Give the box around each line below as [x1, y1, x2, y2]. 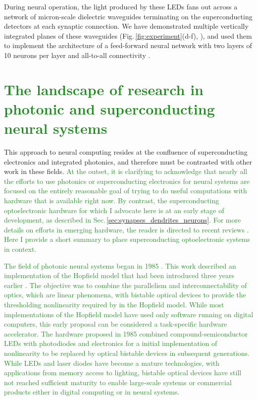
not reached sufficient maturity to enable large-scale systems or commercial [4, 377, 232, 387]
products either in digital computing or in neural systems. [4, 387, 180, 397]
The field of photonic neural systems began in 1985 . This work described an [4, 260, 236, 271]
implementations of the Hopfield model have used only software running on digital [4, 309, 254, 319]
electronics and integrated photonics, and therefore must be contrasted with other [4, 156, 253, 167]
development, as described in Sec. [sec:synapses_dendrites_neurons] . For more [4, 215, 241, 225]
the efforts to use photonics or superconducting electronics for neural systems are [4, 175, 250, 186]
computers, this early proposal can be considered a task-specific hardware [4, 319, 227, 329]
